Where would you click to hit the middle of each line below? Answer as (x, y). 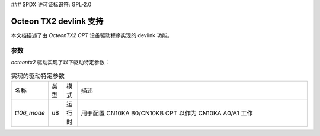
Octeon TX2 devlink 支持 (57, 21)
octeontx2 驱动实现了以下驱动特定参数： (60, 63)
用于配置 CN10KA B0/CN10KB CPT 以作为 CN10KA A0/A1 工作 (167, 113)
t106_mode (30, 112)
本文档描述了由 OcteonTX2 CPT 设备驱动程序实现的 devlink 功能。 (92, 35)
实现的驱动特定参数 (38, 76)
